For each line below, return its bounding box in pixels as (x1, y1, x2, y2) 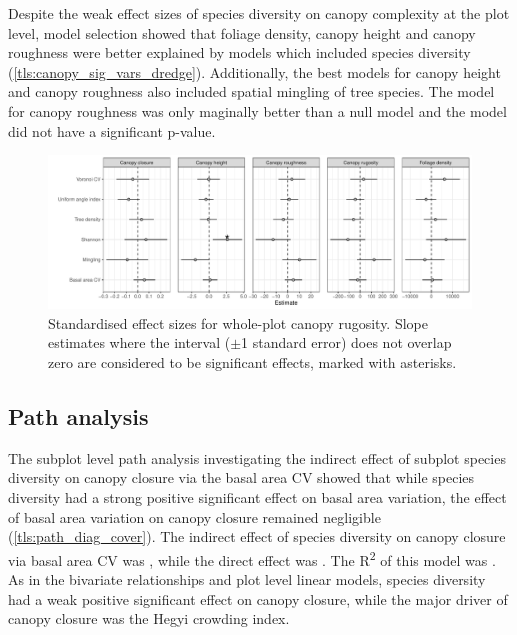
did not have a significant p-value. (8, 120, 216, 141)
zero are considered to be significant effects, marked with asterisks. (48, 351, 457, 372)
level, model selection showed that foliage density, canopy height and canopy (8, 22, 476, 43)
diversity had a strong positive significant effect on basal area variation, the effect (8, 486, 507, 507)
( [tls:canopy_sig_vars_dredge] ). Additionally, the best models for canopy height (8, 61, 501, 82)
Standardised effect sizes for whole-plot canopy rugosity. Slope (48, 312, 428, 333)
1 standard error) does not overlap (241, 332, 452, 353)
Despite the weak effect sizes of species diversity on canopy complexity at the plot (8, 3, 510, 23)
